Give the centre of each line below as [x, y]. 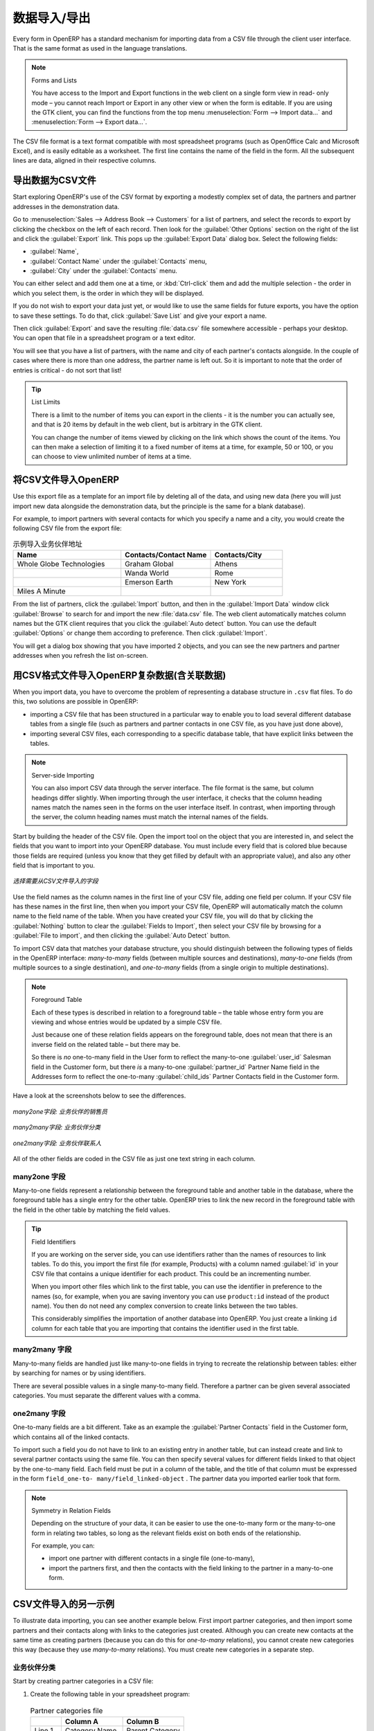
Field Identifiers [54, 1241]
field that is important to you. [54, 865]
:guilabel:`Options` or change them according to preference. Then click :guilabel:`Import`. [140, 633]
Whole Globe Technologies [61, 564]
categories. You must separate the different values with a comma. [107, 1396]
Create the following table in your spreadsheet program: [110, 1694]
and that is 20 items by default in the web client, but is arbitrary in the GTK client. [147, 424]
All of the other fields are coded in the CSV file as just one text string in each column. [134, 1158]
